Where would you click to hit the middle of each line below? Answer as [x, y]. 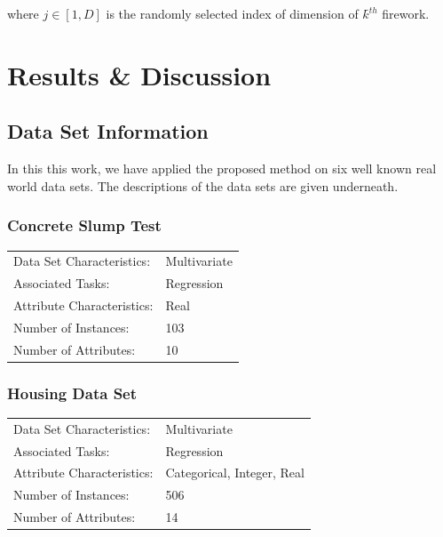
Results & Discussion [139, 74]
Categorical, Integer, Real [235, 473]
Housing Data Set [72, 393]
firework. [406, 13]
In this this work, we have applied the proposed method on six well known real [222, 168]
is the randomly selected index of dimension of [232, 13]
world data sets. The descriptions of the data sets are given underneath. [203, 185]
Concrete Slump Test [84, 225]
